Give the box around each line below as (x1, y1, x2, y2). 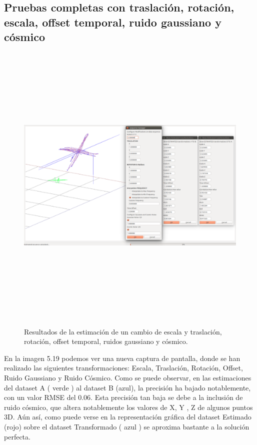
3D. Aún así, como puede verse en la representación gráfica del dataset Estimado (4, 411, 251, 422)
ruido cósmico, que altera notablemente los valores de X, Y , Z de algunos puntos (4, 401, 253, 412)
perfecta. (4, 431, 30, 441)
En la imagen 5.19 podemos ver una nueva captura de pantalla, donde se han (4, 352, 240, 363)
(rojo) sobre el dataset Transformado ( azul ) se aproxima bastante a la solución (4, 421, 249, 432)
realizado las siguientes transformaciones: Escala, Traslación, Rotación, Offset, (4, 362, 243, 373)
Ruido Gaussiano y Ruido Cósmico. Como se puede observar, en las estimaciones (4, 372, 251, 383)
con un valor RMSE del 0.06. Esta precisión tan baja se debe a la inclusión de (4, 392, 243, 402)
